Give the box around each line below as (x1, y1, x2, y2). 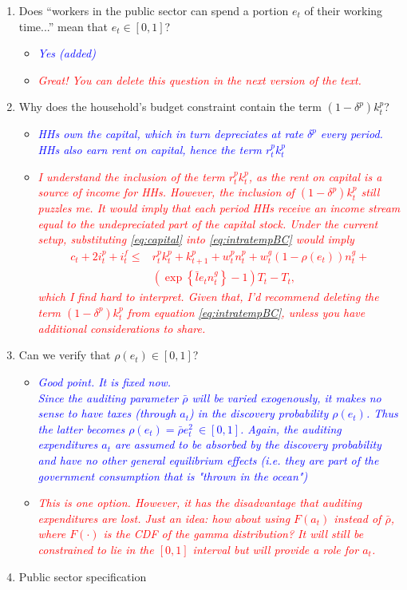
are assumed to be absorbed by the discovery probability (115, 436, 381, 453)
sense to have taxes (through (38, 405, 176, 422)
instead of (334, 509, 381, 526)
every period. (320, 125, 383, 142)
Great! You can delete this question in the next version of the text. (38, 71, 362, 88)
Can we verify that (18, 346, 111, 363)
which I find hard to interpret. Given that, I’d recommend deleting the (38, 288, 379, 305)
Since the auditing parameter (38, 389, 179, 406)
